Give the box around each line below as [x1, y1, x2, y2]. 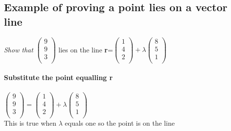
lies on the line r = [58, 44, 113, 54]
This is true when [4, 117, 57, 128]
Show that [4, 44, 34, 54]
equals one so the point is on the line [65, 117, 175, 128]
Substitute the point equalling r [4, 72, 113, 82]
